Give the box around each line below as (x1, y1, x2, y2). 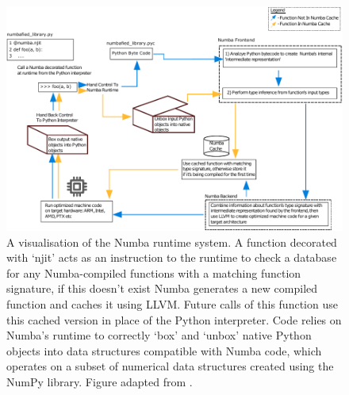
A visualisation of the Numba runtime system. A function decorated (6, 233, 337, 250)
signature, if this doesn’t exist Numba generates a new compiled (6, 280, 318, 297)
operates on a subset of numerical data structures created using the (6, 358, 334, 374)
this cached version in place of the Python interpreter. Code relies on (6, 311, 342, 328)
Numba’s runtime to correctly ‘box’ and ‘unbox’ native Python (6, 327, 312, 343)
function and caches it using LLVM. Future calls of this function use (6, 295, 338, 312)
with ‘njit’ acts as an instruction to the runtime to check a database (6, 249, 337, 266)
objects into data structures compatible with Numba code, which (6, 342, 322, 359)
